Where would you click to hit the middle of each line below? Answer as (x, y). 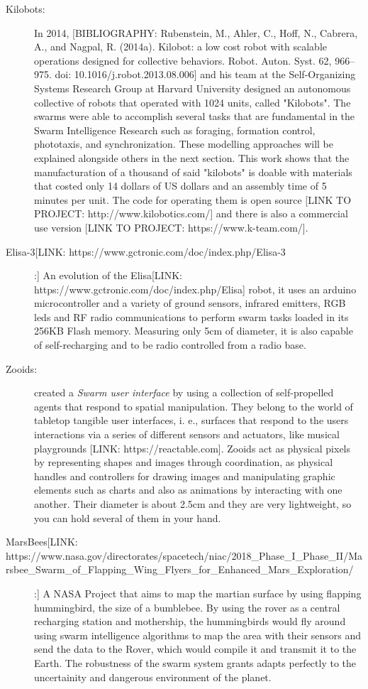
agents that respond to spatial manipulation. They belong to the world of (194, 406)
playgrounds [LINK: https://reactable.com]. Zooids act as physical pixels (193, 448)
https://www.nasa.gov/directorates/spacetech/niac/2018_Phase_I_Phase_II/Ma (184, 555)
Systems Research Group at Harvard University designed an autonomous (193, 88)
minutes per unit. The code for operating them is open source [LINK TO (193, 199)
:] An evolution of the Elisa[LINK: (108, 275)
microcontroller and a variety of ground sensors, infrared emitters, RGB (190, 303)
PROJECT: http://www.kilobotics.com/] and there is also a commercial (191, 213)
